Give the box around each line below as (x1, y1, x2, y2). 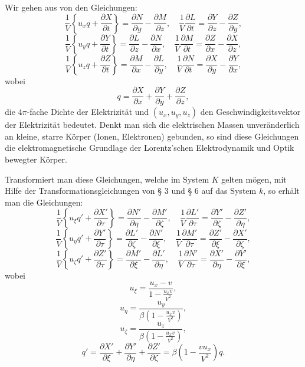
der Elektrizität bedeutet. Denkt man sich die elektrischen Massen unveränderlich (5, 118, 300, 131)
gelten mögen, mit (221, 173, 287, 185)
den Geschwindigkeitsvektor (200, 105, 301, 118)
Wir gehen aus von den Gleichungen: (5, 1, 137, 13)
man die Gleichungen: (5, 196, 83, 208)
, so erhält (263, 184, 300, 197)
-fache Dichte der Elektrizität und (27, 105, 149, 118)
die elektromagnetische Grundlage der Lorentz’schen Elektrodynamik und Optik (5, 141, 294, 154)
